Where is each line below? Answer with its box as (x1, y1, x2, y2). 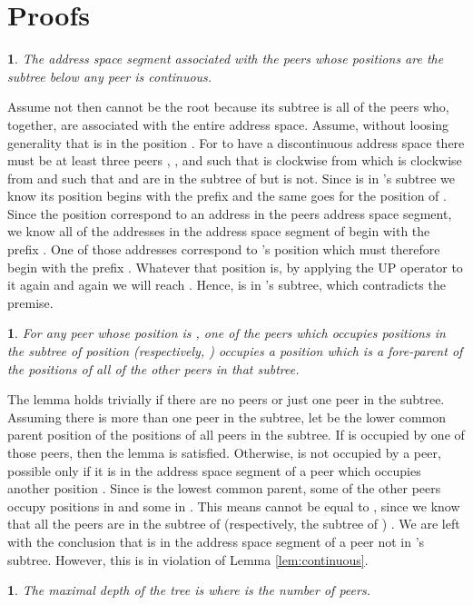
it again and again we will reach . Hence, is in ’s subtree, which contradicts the (7, 275, 446, 294)
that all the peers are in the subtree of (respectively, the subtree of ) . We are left (7, 514, 460, 533)
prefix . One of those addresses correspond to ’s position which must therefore (7, 240, 440, 259)
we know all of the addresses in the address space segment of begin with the (7, 222, 430, 241)
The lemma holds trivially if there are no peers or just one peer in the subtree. (7, 390, 445, 409)
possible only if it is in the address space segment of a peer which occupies (7, 461, 421, 480)
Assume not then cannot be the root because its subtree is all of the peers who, (7, 97, 449, 116)
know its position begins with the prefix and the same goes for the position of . (7, 186, 447, 205)
